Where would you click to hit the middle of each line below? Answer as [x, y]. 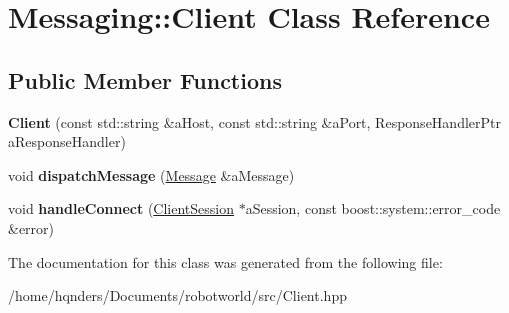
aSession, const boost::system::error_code [373, 208]
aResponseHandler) [67, 141]
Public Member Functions [145, 79]
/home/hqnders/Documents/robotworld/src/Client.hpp [177, 295]
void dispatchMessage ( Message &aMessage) [151, 174]
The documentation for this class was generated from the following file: [225, 261]
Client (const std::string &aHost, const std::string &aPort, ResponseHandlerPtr [254, 121]
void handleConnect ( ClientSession [121, 208]
